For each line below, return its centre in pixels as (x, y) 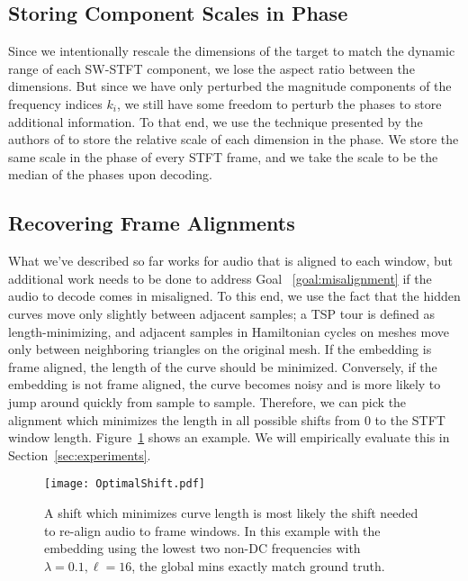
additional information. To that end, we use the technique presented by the (216, 121)
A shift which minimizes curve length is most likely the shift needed (231, 512)
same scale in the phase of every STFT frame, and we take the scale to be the (223, 156)
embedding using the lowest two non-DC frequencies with (202, 548)
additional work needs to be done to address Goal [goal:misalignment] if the (220, 278)
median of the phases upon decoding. (110, 174)
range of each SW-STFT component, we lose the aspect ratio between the (211, 68)
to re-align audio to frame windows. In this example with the (212, 530)
